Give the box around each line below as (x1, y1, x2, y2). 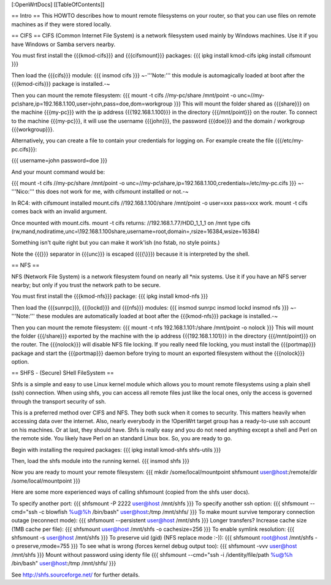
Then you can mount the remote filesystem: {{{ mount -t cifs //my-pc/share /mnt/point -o (11, 91, 237, 99)
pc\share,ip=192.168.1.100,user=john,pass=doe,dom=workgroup (11, 100, 173, 107)
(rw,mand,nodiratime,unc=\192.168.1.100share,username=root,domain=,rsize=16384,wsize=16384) (11, 227, 260, 235)
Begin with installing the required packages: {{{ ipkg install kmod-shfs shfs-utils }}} (11, 446, 221, 453)
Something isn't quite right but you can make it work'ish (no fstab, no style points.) (11, 239, 220, 247)
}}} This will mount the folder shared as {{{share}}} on (173, 100, 310, 107)
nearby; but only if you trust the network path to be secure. (11, 281, 161, 288)
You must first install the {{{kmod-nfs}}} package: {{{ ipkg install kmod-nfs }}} (11, 292, 208, 300)
